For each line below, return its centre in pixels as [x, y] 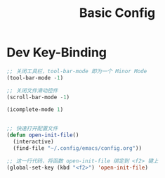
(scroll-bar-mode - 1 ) [38, 97]
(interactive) [33, 142]
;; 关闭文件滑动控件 [32, 90]
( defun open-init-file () [43, 135]
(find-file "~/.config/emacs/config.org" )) [77, 148]
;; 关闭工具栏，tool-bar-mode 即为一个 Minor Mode [77, 71]
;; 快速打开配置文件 [32, 129]
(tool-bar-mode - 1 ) [35, 78]
